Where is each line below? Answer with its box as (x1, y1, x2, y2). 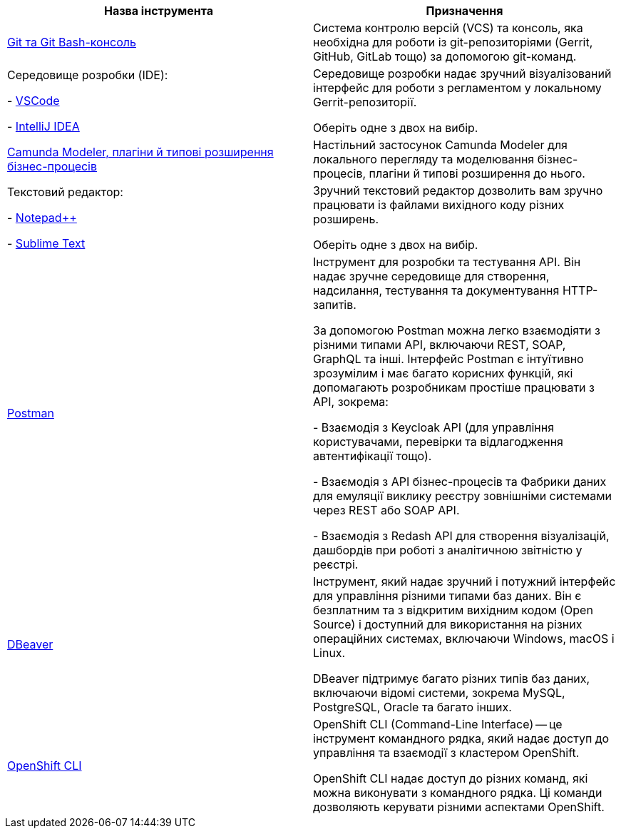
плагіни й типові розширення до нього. (369, 166, 585, 180)
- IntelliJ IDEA (7, 119, 80, 133)
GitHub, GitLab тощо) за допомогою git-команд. (313, 49, 577, 63)
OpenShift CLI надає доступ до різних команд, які (313, 771, 588, 785)
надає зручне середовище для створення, (313, 269, 550, 283)
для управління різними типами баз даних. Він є (313, 589, 582, 603)
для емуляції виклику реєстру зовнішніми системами (313, 489, 612, 503)
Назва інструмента (104, 4, 213, 18)
